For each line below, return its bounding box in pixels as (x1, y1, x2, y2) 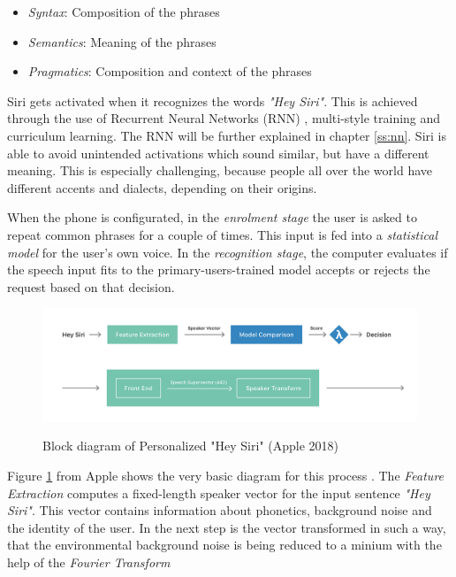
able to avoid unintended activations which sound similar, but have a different (7, 143, 429, 162)
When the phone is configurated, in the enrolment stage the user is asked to (7, 208, 417, 227)
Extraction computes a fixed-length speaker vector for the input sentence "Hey (7, 483, 430, 502)
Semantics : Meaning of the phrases (27, 32, 217, 50)
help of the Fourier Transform (7, 553, 171, 571)
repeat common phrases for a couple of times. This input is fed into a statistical (7, 225, 438, 243)
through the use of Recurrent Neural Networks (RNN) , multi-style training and (7, 109, 441, 127)
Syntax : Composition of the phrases (27, 3, 220, 20)
